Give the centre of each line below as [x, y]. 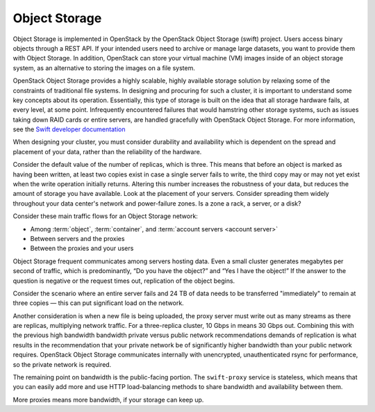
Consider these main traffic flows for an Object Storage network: [105, 216]
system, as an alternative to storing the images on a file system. [104, 68]
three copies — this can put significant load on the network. [98, 303]
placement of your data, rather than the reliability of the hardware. [107, 151]
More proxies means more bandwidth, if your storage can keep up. [108, 399]
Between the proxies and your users [82, 248]
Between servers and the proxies [77, 238]
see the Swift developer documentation [69, 129]
